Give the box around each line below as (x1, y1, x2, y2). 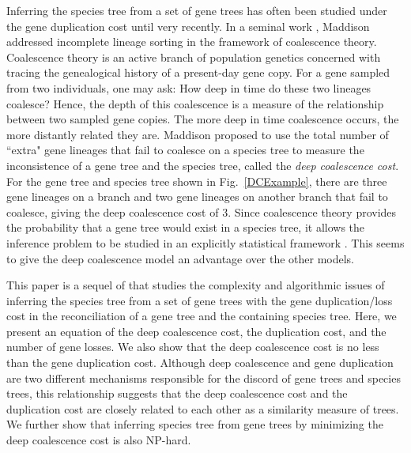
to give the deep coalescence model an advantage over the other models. (6, 250, 354, 266)
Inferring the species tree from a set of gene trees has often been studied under (6, 2, 387, 18)
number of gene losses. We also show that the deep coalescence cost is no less (6, 338, 379, 355)
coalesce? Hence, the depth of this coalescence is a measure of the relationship (6, 95, 384, 111)
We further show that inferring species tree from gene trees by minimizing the (6, 416, 383, 432)
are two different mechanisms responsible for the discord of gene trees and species (6, 369, 401, 386)
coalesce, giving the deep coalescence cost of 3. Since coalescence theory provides (6, 203, 397, 220)
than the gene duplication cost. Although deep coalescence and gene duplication (6, 354, 394, 371)
